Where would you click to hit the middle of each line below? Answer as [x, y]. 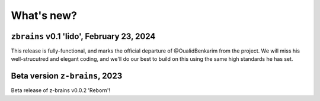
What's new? [44, 15]
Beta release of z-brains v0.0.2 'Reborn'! [61, 90]
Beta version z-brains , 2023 [67, 76]
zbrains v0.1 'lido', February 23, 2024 [83, 36]
